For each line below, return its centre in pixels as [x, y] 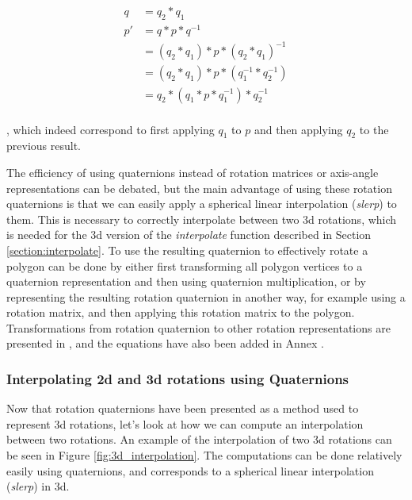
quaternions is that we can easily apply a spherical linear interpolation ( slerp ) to [202, 204]
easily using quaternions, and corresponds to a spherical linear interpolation [190, 470]
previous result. [44, 146]
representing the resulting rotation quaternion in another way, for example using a [206, 296]
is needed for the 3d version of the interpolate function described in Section [189, 235]
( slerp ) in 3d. [38, 486]
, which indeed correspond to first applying [111, 129]
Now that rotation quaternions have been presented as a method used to [183, 408]
